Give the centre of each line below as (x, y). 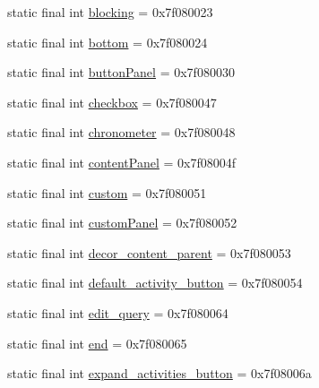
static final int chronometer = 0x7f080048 (121, 132)
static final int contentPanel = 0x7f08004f (122, 162)
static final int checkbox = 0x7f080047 (112, 102)
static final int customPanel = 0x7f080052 (122, 223)
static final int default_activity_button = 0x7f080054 (155, 283)
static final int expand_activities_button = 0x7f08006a (159, 373)
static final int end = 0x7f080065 (97, 343)
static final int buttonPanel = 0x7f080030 (121, 72)
